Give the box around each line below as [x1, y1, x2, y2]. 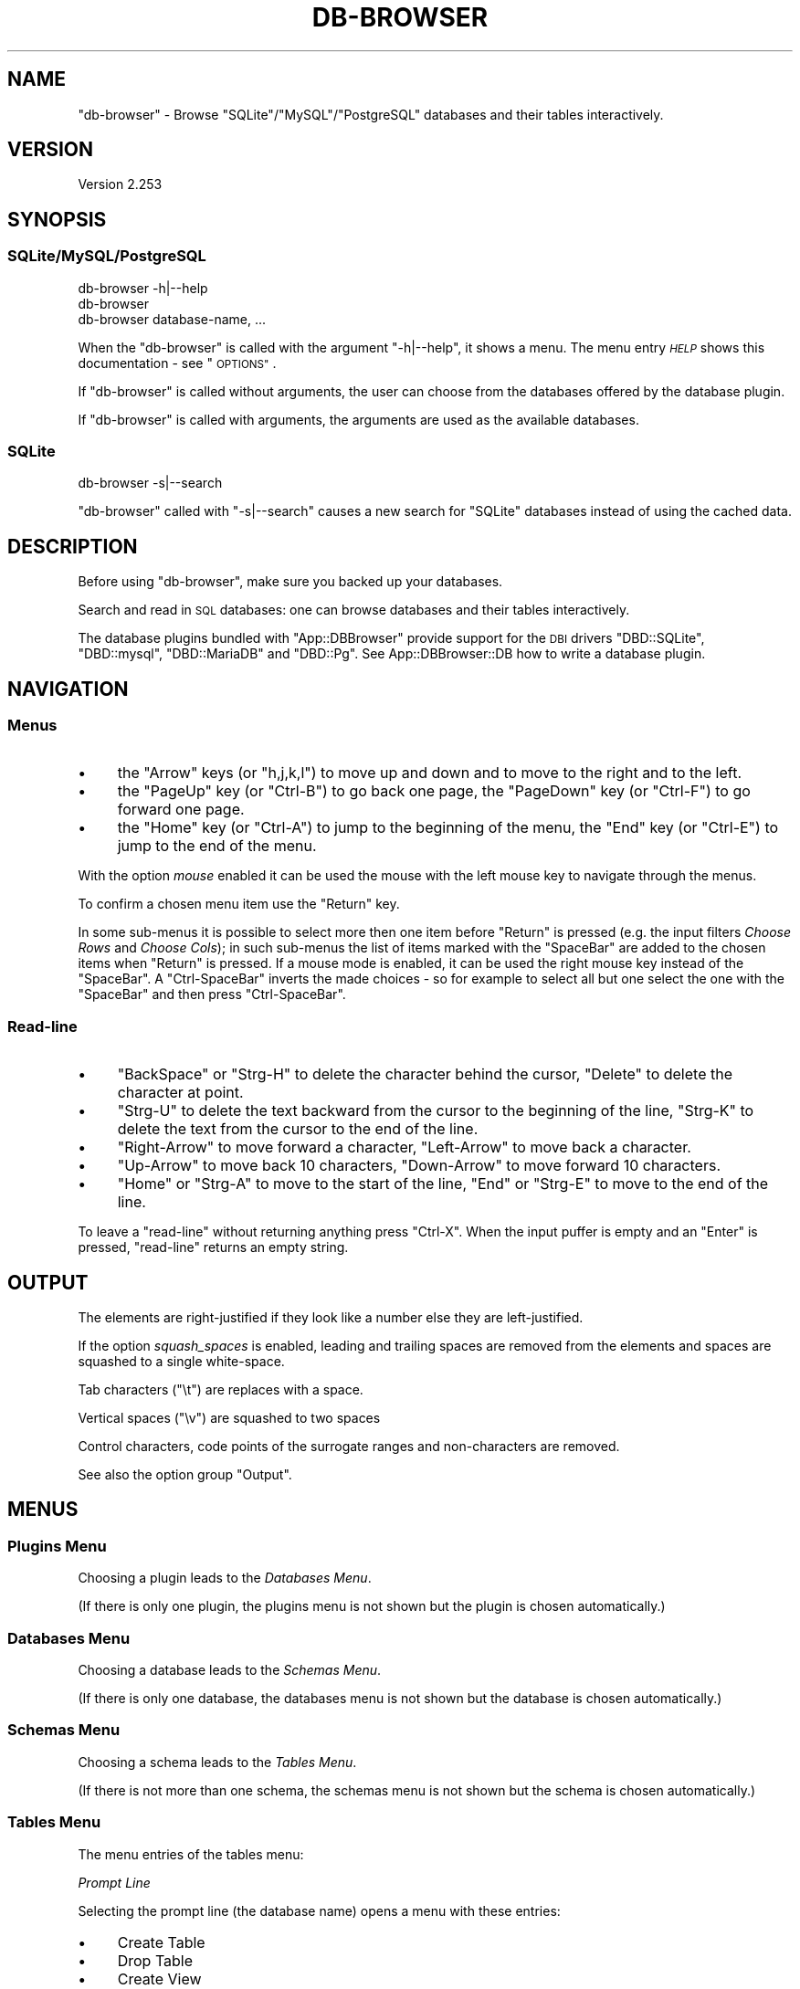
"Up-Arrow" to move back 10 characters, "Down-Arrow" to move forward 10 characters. [117, 1156, 721, 1175]
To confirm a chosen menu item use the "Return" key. [78, 896, 400, 912]
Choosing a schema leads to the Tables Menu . [78, 1753, 357, 1770]
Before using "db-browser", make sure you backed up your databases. [78, 574, 503, 590]
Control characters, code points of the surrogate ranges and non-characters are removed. [78, 1438, 620, 1455]
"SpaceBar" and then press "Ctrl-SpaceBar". [78, 986, 346, 1003]
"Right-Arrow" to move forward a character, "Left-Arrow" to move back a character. [117, 1138, 691, 1157]
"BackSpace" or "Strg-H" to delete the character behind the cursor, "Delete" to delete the [117, 1065, 732, 1084]
